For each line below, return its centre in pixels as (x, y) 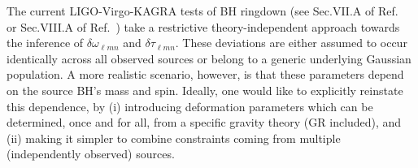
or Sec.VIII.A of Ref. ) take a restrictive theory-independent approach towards (203, 26)
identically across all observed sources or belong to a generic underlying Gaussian (209, 58)
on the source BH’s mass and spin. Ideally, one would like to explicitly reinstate (205, 90)
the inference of (45, 43)
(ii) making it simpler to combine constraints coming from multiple (174, 138)
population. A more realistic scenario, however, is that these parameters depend (205, 74)
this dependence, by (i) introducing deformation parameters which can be (190, 106)
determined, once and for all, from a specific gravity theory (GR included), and (204, 122)
